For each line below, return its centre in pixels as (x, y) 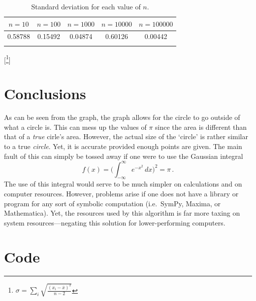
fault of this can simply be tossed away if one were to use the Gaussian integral (124, 156)
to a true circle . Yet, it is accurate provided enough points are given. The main (123, 146)
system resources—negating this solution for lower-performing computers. (115, 222)
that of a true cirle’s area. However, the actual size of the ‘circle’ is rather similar (126, 136)
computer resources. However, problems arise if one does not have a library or (121, 194)
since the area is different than (201, 127)
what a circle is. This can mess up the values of (75, 127)
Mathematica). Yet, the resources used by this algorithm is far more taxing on (122, 213)
